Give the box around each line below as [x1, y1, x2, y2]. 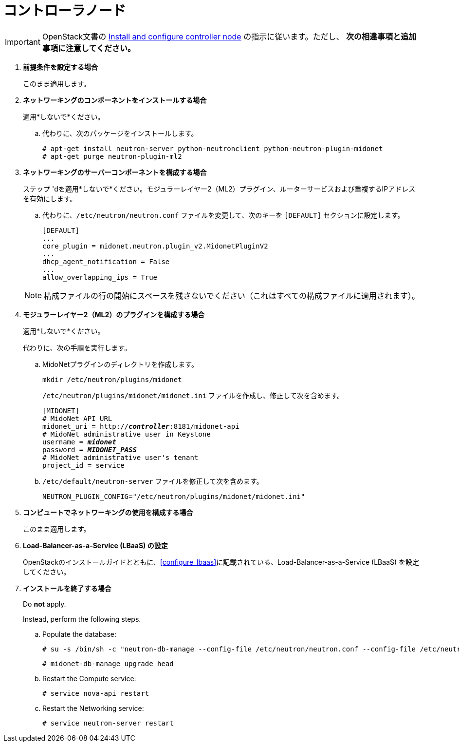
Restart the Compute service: [42, 674, 136, 683]
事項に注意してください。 [42, 43, 136, 53]
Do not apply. [23, 599, 66, 608]
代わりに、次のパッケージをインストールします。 [42, 129, 198, 137]
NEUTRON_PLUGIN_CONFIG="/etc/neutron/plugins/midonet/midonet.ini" [42, 492, 305, 500]
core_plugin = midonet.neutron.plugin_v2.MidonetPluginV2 [42, 242, 268, 250]
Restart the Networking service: [42, 704, 144, 712]
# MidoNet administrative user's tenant [42, 453, 199, 461]
